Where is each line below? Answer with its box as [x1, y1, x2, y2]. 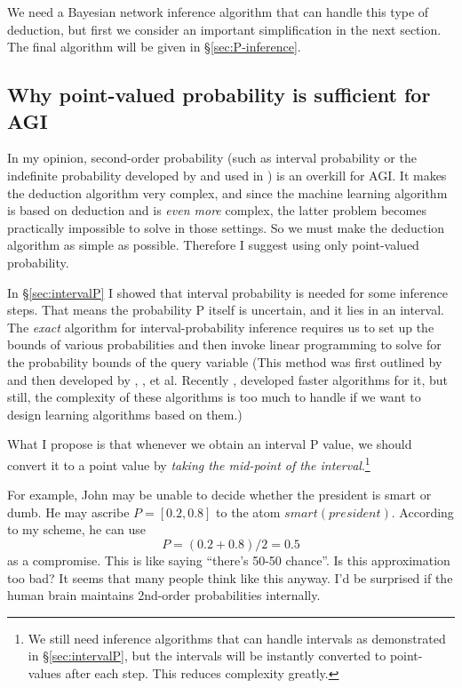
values [28, 663, 61, 682]
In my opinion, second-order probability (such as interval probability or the [7, 148, 417, 167]
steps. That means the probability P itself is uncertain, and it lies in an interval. [7, 300, 444, 319]
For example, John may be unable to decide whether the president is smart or [7, 485, 432, 504]
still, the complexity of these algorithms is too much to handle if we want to [7, 388, 421, 406]
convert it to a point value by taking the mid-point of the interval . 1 [7, 452, 370, 474]
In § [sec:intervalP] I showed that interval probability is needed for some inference [7, 283, 448, 301]
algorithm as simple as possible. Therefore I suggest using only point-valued [7, 236, 419, 254]
